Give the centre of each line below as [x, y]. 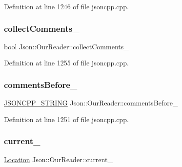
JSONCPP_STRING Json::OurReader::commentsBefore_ [91, 103]
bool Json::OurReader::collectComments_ [66, 46]
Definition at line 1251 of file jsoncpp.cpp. [66, 119]
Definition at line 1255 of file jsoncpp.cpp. [66, 63]
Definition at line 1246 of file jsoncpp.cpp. [66, 6]
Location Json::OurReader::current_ [58, 159]
